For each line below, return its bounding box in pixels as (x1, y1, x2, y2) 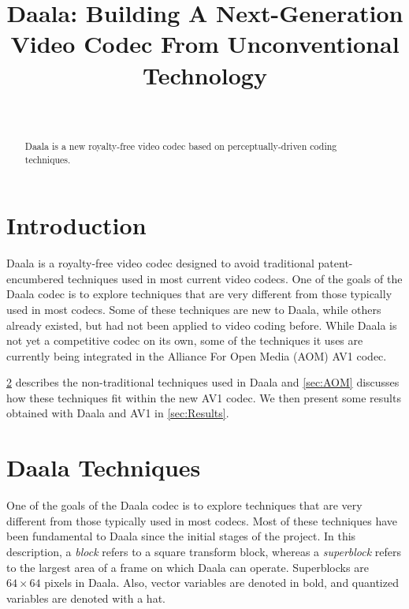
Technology (143, 58, 267, 91)
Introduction (6, 209, 147, 241)
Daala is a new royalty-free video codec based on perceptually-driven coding (24, 139, 337, 152)
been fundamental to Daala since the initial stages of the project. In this (6, 528, 356, 544)
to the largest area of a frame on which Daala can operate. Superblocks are (6, 559, 369, 575)
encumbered (6, 270, 65, 286)
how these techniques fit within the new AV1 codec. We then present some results (6, 389, 401, 405)
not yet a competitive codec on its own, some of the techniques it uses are (6, 332, 363, 349)
